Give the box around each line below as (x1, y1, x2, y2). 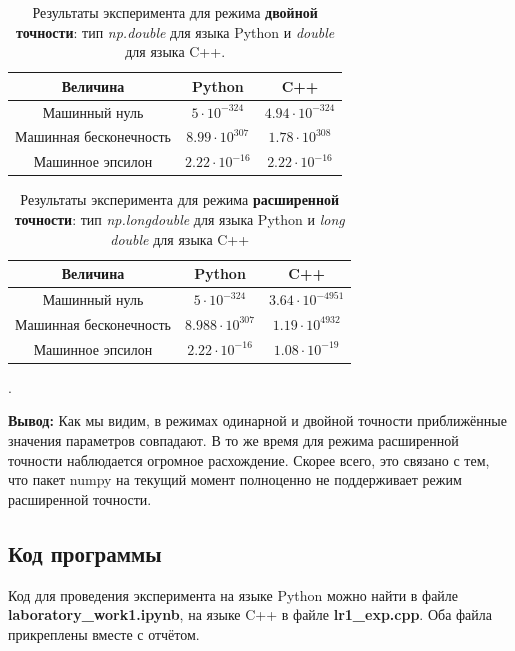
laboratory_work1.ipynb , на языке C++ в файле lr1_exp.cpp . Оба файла (8, 604, 493, 625)
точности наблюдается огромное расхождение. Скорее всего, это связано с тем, (8, 449, 490, 470)
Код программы (8, 537, 162, 568)
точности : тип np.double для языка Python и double (16, 21, 335, 42)
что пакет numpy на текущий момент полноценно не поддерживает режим (8, 469, 462, 490)
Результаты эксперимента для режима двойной (32, 2, 318, 22)
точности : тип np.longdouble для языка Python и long (14, 209, 345, 229)
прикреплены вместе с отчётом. (8, 623, 200, 644)
